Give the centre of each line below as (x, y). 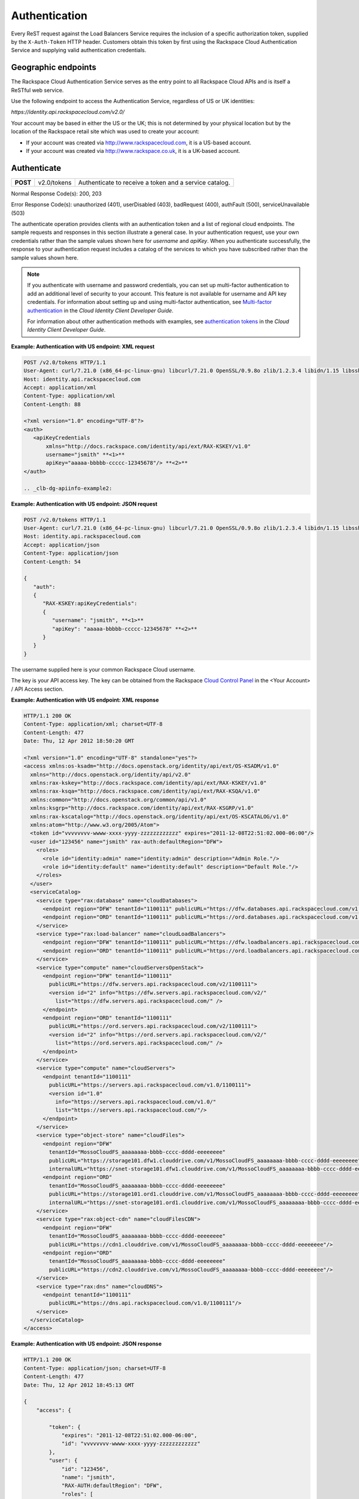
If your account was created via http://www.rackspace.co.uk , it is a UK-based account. (133, 150)
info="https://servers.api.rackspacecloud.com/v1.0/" (136, 1101)
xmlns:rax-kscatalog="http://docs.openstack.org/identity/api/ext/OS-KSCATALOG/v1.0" (159, 816)
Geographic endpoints (54, 67)
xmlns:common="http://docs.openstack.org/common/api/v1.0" (118, 800)
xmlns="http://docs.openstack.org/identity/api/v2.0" (111, 774)
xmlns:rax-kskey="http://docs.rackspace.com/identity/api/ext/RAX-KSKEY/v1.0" (148, 783)
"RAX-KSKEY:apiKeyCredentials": (90, 603)
